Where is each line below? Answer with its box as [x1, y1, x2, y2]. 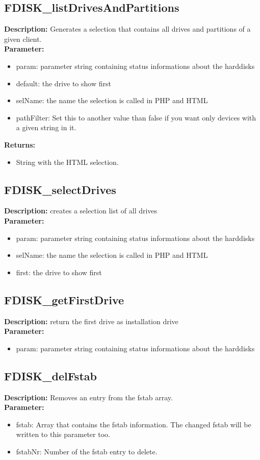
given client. [4, 33, 42, 44]
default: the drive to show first [16, 78, 111, 88]
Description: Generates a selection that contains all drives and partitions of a [4, 23, 251, 34]
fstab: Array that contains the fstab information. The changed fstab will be [16, 419, 251, 429]
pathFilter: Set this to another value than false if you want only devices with [16, 112, 256, 123]
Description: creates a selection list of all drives [4, 205, 158, 216]
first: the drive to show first [16, 267, 102, 277]
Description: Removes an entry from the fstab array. [4, 392, 173, 402]
